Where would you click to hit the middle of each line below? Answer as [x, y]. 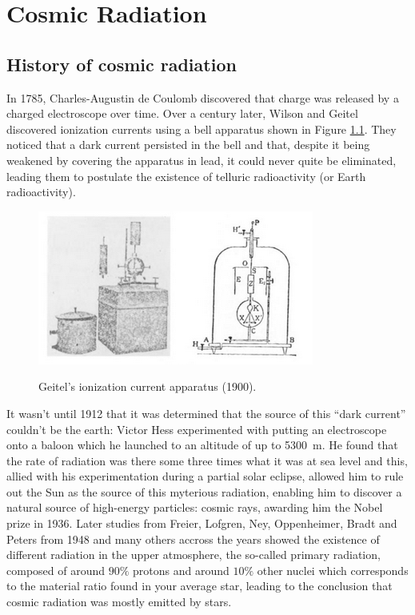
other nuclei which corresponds [333, 570]
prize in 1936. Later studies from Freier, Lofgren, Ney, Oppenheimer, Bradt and [202, 523]
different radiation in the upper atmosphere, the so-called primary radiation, [194, 555]
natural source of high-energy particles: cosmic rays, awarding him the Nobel [195, 507]
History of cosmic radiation [122, 64]
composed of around [56, 570]
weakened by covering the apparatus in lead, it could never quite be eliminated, [202, 160]
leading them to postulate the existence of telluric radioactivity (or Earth [186, 176]
